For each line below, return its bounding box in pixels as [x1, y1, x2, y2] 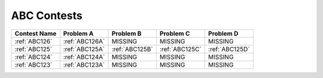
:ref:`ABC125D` [208, 45, 251, 53]
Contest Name [14, 29, 57, 38]
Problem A [63, 29, 94, 38]
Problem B [111, 29, 142, 38]
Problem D [208, 29, 239, 38]
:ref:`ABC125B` [111, 45, 153, 53]
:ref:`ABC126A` [63, 37, 105, 45]
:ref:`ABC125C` [159, 45, 202, 53]
